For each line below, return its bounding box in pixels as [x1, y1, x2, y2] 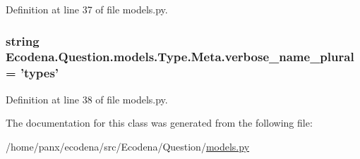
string [6, 32, 40, 49]
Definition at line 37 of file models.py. [6, 2, 168, 16]
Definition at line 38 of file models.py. [6, 91, 168, 106]
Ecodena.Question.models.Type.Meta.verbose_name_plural [6, 48, 354, 65]
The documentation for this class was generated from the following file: [6, 115, 313, 130]
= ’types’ [6, 64, 59, 82]
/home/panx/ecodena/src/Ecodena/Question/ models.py [6, 139, 250, 153]
